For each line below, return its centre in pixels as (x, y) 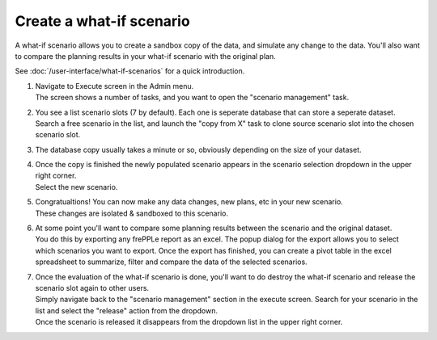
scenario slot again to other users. (92, 288)
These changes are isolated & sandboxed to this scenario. (132, 213)
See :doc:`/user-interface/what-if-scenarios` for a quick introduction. (130, 71)
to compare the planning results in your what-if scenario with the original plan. (145, 56)
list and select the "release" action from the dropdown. (127, 310)
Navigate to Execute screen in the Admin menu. (115, 86)
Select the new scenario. (76, 187)
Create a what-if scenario (102, 21)
